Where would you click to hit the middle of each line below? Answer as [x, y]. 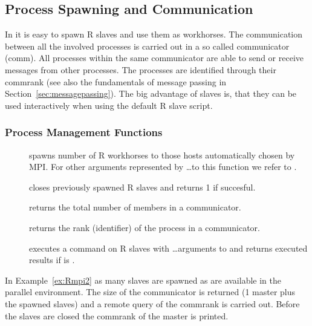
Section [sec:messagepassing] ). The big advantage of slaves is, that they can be [151, 93]
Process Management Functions [84, 132]
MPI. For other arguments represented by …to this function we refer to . [163, 167]
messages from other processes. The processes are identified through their [141, 69]
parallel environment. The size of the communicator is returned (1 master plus [150, 292]
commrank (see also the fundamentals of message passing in [116, 81]
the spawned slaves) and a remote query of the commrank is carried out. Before [152, 303]
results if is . [52, 260]
